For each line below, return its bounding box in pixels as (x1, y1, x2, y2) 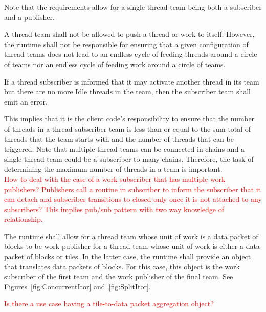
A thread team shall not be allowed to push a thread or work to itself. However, (4, 29, 255, 39)
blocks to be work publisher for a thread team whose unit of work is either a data (4, 241, 260, 252)
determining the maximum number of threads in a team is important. (4, 163, 223, 174)
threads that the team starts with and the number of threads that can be (4, 133, 234, 144)
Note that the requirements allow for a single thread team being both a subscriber (4, 2, 262, 12)
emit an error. (4, 96, 48, 107)
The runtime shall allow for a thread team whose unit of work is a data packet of (4, 231, 258, 241)
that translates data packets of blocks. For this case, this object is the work (4, 261, 240, 272)
